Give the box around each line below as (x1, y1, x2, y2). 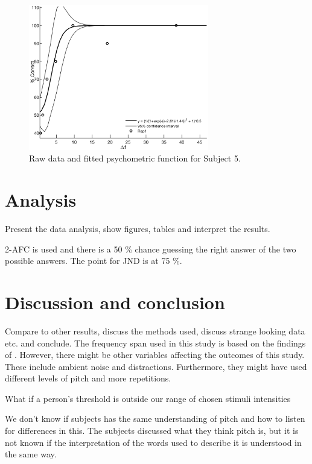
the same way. (5, 448, 57, 460)
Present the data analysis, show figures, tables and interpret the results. (5, 222, 270, 234)
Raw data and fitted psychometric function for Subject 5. (29, 152, 241, 165)
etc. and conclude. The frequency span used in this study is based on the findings (5, 336, 306, 349)
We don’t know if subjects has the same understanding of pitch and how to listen (5, 412, 305, 425)
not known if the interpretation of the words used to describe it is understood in (5, 436, 302, 448)
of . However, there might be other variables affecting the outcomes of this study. (5, 348, 305, 361)
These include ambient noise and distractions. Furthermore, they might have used (5, 360, 307, 372)
